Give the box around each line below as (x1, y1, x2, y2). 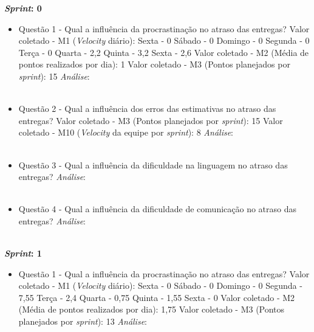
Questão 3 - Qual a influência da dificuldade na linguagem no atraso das (18, 158, 288, 171)
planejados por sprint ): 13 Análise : (18, 315, 147, 328)
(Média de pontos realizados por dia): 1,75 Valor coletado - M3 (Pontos (18, 303, 285, 316)
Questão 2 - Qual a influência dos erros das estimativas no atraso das (18, 102, 276, 115)
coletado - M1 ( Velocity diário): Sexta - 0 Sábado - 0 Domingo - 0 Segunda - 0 (18, 34, 310, 47)
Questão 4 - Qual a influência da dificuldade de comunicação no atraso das (18, 202, 297, 215)
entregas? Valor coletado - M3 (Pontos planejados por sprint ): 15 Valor (18, 114, 283, 126)
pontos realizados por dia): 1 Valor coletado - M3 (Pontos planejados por (18, 58, 290, 71)
